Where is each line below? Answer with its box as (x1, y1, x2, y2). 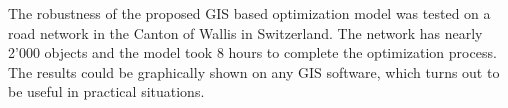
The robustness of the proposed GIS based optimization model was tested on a (8, 3, 491, 23)
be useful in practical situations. (8, 81, 205, 102)
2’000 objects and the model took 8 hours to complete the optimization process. (8, 42, 497, 63)
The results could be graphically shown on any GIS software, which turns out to (8, 61, 500, 82)
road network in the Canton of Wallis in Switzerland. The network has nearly (8, 22, 483, 43)
